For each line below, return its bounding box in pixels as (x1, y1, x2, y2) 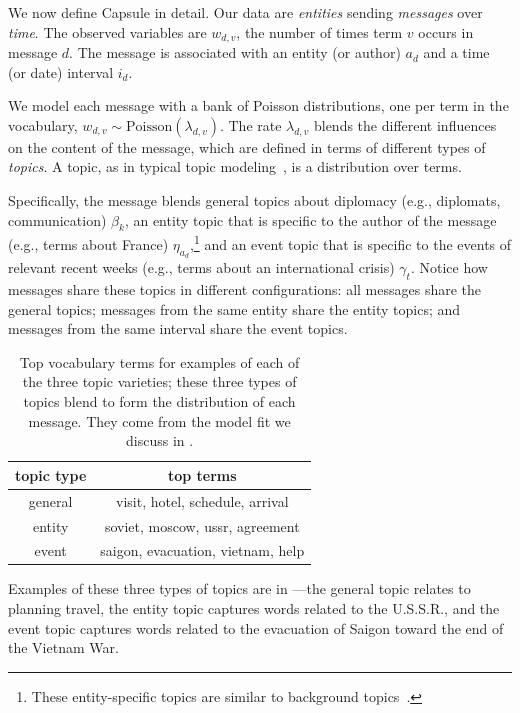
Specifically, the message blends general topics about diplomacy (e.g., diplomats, (8, 190, 501, 211)
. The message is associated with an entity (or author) (69, 42, 401, 63)
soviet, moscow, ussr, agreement (104, 515, 300, 536)
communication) (8, 209, 107, 230)
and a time (423, 42, 490, 63)
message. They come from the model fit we (28, 410, 291, 431)
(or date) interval (8, 61, 114, 82)
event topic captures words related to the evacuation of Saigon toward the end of (8, 617, 504, 638)
